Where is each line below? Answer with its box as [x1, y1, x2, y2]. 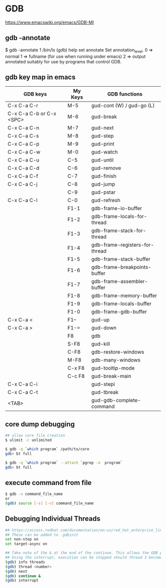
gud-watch [91, 149, 118, 156]
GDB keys [23, 91, 47, 98]
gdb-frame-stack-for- [91, 227, 147, 234]
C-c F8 [67, 373, 85, 379]
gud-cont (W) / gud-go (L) [91, 102, 155, 109]
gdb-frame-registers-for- [91, 241, 154, 248]
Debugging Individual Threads [5, 515, 100, 523]
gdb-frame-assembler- [91, 278, 148, 285]
